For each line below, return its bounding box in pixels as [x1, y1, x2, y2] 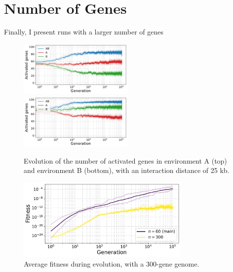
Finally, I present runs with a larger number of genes [4, 27, 164, 37]
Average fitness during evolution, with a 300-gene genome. [24, 259, 199, 269]
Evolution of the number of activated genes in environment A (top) [24, 155, 227, 166]
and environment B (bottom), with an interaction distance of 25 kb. [24, 165, 230, 175]
